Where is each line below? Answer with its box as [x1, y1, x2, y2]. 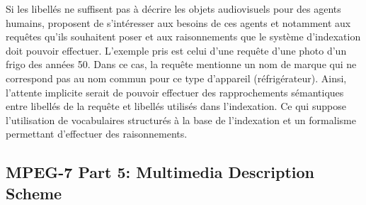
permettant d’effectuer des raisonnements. [6, 126, 188, 141]
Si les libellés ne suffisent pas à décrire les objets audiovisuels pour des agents [6, 1, 341, 16]
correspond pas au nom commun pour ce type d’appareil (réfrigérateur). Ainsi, [6, 70, 347, 85]
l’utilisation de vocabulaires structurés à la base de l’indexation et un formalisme [6, 112, 356, 127]
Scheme [6, 182, 62, 204]
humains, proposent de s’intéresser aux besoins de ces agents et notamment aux [6, 15, 351, 30]
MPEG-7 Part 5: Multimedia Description [6, 161, 314, 183]
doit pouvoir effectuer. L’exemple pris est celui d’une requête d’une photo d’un [6, 43, 347, 57]
